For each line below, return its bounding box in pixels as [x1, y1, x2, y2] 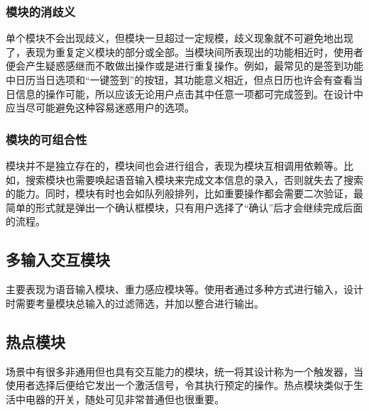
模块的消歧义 [6, 2, 76, 20]
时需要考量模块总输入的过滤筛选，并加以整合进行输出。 [6, 295, 264, 310]
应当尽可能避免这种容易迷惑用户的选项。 [6, 100, 194, 115]
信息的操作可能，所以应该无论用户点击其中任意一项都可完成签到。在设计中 [15, 86, 363, 101]
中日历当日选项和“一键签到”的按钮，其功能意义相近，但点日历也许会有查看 [6, 72, 353, 87]
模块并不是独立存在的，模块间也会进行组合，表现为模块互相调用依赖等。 [6, 158, 343, 172]
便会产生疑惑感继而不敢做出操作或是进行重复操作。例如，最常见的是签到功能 [6, 58, 363, 73]
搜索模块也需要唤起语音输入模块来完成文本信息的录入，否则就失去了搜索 [25, 172, 363, 187]
